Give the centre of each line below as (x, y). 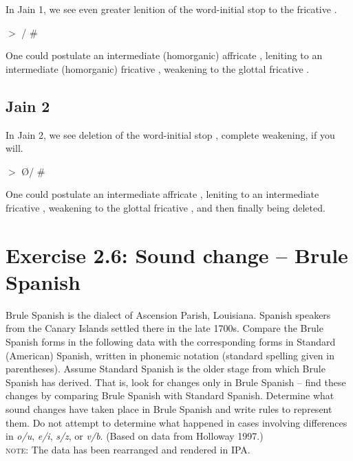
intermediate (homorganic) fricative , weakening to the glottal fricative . (158, 68)
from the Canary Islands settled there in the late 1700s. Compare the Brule (164, 328)
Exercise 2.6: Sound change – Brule (177, 255)
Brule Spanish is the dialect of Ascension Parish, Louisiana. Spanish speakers (168, 314)
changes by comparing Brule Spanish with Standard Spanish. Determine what (170, 395)
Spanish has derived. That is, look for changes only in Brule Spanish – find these (176, 382)
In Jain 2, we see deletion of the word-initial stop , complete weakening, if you (170, 134)
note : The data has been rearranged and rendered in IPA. (128, 449)
